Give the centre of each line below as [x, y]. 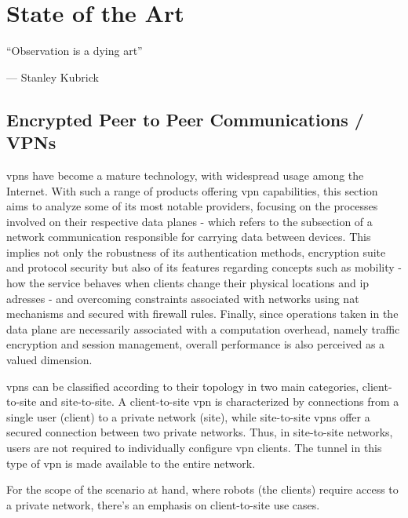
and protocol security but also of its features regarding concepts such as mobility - [204, 267]
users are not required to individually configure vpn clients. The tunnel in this [194, 447]
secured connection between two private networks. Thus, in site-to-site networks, [200, 432]
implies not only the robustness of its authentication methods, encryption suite [196, 252]
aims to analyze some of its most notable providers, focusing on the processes [192, 206]
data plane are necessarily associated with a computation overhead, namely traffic [203, 328]
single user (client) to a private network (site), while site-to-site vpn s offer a [188, 416]
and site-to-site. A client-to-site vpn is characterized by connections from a [219, 401]
